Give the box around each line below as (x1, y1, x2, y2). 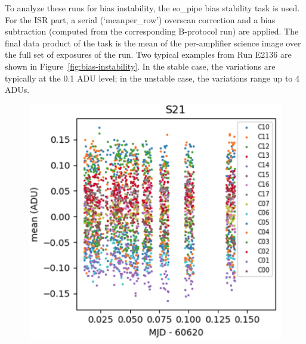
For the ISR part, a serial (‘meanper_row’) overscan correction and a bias (5, 13, 276, 26)
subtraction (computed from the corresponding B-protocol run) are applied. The (5, 25, 299, 37)
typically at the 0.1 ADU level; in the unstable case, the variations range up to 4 (5, 71, 299, 84)
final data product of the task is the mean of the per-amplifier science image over (5, 36, 301, 49)
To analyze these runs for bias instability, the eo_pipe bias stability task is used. (5, 2, 300, 14)
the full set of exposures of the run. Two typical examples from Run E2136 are (5, 48, 292, 61)
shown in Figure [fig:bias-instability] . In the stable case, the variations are (5, 60, 276, 72)
